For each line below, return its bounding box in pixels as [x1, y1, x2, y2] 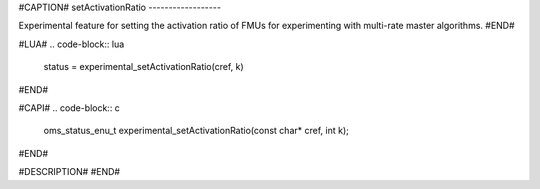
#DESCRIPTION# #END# [18, 166, 120, 178]
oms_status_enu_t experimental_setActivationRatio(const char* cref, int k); [43, 125, 349, 137]
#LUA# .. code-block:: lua [18, 38, 125, 50]
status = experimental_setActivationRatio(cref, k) [43, 61, 244, 73]
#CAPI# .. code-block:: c [18, 101, 120, 114]
